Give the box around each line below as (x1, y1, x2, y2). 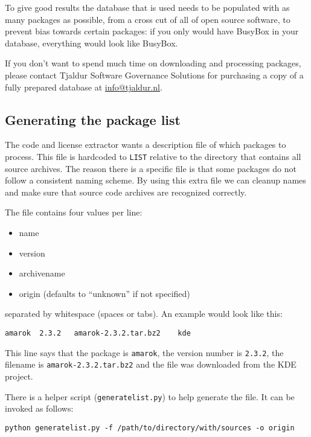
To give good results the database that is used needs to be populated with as (5, 1, 290, 13)
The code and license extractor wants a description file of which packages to (5, 138, 286, 151)
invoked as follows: (5, 402, 74, 415)
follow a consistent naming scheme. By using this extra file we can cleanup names (5, 174, 306, 187)
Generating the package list (5, 110, 181, 129)
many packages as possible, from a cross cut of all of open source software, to (5, 13, 290, 25)
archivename (19, 267, 65, 279)
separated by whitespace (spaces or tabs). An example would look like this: (5, 307, 283, 320)
